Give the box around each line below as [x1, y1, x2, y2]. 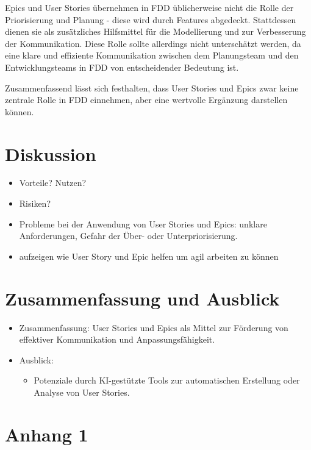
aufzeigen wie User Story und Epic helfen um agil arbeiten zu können [19, 249, 279, 262]
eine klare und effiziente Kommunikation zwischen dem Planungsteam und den [5, 49, 299, 62]
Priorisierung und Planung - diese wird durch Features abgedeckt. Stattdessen [5, 13, 296, 26]
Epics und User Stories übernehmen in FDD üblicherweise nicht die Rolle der [5, 1, 294, 13]
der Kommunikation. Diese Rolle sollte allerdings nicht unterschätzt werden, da [5, 37, 301, 49]
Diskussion [5, 141, 96, 166]
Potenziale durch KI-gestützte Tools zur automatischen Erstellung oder [34, 374, 300, 387]
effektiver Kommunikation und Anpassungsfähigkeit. [19, 333, 215, 346]
